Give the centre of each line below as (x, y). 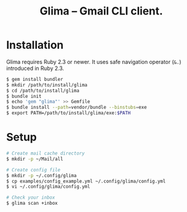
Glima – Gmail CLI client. (101, 11)
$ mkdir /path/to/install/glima (47, 85)
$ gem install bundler (35, 79)
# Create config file (33, 170)
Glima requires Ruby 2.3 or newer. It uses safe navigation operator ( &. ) (94, 62)
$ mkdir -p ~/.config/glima (42, 175)
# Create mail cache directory (46, 153)
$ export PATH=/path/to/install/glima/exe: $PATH (68, 113)
